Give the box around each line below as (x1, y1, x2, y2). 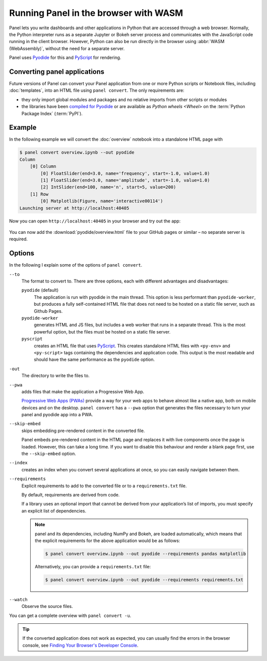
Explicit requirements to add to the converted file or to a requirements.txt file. (21, 483, 187, 489)
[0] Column (30, 164, 56, 169)
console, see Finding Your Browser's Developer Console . (22, 642, 138, 648)
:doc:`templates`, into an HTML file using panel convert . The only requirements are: (9, 87, 185, 94)
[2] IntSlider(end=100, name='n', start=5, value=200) (40, 184, 177, 190)
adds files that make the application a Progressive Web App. (21, 388, 144, 394)
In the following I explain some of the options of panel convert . (9, 262, 142, 268)
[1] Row (30, 191, 49, 197)
